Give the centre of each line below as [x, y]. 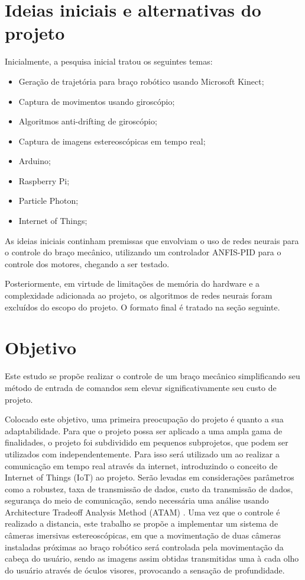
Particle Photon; [48, 201]
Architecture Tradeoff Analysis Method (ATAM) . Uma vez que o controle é [142, 512]
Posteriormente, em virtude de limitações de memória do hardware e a [132, 283]
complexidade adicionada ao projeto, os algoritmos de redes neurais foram [139, 295]
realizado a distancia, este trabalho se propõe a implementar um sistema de [142, 523]
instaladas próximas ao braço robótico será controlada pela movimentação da [144, 547]
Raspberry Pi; [44, 180]
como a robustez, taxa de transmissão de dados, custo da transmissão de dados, [149, 488]
